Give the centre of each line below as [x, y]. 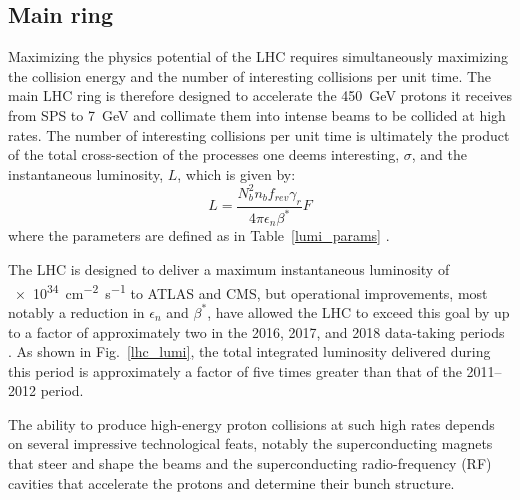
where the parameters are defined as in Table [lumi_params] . [199, 235]
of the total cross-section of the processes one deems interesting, [204, 154]
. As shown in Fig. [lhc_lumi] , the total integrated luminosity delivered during [249, 351]
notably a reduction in [76, 311]
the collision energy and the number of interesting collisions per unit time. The [250, 75]
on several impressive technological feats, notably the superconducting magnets [250, 443]
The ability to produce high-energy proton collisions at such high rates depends [251, 423]
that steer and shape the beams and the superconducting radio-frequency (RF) [250, 463]
